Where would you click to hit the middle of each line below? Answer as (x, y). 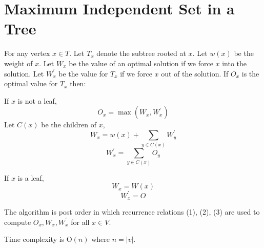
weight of (18, 63)
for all (80, 222)
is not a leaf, (37, 100)
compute (18, 222)
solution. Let (24, 73)
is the (250, 73)
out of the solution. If (195, 73)
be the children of (69, 125)
